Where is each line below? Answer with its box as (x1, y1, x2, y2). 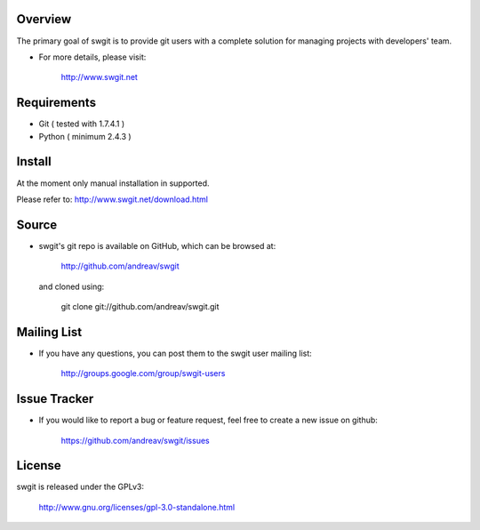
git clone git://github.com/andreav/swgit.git (60, 301, 220, 311)
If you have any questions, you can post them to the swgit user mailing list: (38, 348, 313, 358)
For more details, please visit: (38, 52, 147, 62)
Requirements (16, 95, 97, 110)
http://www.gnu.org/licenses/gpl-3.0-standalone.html (38, 502, 236, 512)
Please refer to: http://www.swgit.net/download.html (16, 194, 209, 205)
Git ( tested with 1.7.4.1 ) (38, 118, 125, 129)
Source (16, 217, 58, 232)
